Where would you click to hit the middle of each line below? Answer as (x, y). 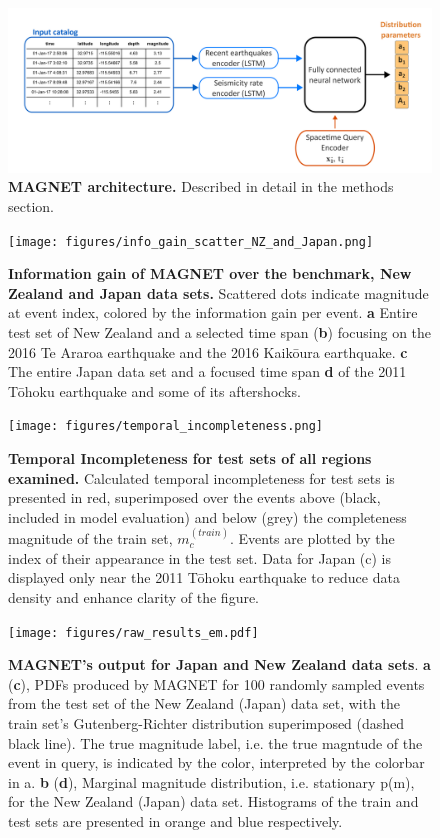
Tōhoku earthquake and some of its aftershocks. (154, 390)
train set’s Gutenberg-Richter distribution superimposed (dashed (206, 723)
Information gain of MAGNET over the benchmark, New (210, 273)
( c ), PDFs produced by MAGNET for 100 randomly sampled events (216, 683)
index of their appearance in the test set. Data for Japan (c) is (200, 557)
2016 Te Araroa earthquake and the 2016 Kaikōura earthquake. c (208, 351)
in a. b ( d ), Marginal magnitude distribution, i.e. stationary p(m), (211, 781)
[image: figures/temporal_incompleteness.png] (165, 426)
